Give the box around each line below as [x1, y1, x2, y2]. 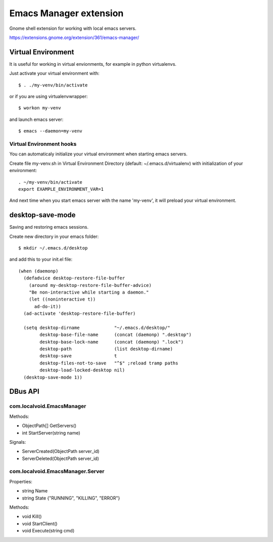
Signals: [9, 439, 26, 445]
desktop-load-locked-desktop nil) [39, 367, 125, 373]
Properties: [9, 478, 33, 484]
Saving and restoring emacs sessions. [9, 224, 88, 230]
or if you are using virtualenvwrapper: [9, 94, 88, 100]
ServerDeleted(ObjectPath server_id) [22, 455, 99, 462]
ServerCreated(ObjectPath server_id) [22, 448, 100, 454]
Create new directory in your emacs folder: [9, 233, 99, 239]
